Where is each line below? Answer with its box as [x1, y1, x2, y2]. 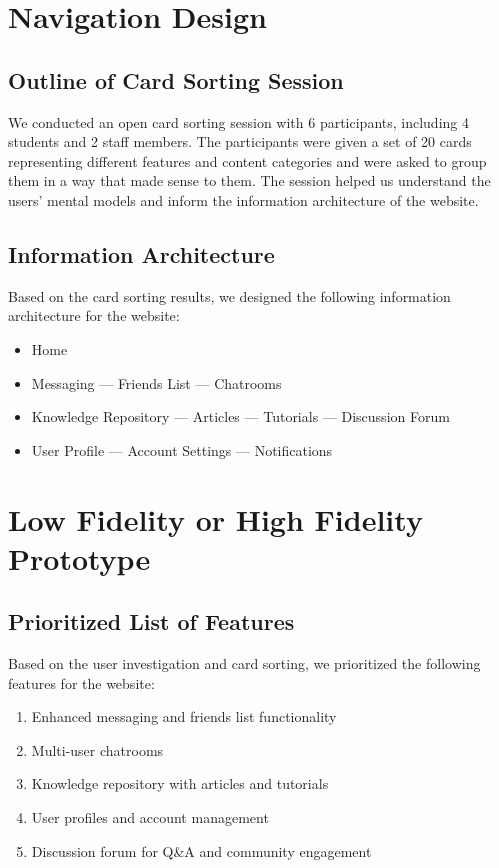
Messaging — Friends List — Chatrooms [31, 372, 282, 393]
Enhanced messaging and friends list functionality [31, 706, 337, 727]
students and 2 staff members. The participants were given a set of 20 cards [8, 131, 472, 152]
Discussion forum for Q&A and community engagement [31, 840, 372, 861]
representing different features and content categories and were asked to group [8, 150, 487, 171]
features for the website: [8, 672, 155, 693]
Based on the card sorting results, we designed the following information [8, 285, 451, 306]
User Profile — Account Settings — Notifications [31, 439, 333, 460]
